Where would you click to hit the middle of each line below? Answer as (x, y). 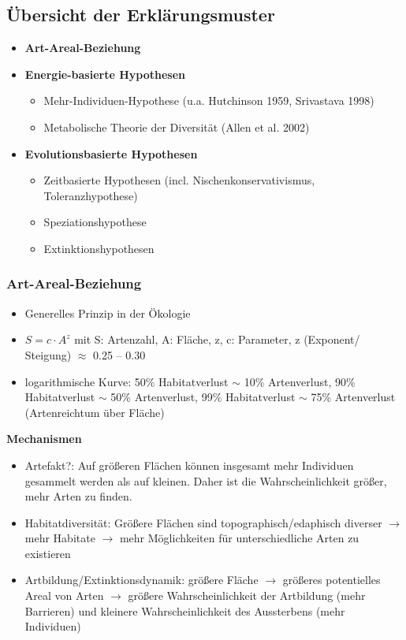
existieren (48, 553)
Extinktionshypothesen (99, 248)
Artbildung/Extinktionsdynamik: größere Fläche (142, 580)
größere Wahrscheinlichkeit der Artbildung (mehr (247, 595)
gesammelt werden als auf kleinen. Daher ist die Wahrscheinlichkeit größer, (206, 480)
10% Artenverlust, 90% (300, 381)
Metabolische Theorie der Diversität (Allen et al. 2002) (177, 127)
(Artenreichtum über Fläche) (95, 412)
